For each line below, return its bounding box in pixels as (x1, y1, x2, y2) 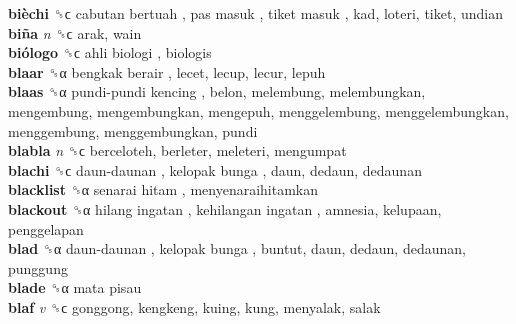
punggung (8, 257, 68, 278)
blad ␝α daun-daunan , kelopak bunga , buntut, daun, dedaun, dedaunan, (8, 238, 466, 259)
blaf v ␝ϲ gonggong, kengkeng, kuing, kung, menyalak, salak (8, 296, 381, 317)
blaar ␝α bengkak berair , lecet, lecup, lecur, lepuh (8, 61, 326, 82)
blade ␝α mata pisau (8, 277, 142, 298)
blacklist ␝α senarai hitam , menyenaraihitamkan (8, 179, 319, 200)
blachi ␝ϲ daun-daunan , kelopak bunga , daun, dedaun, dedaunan (8, 159, 422, 180)
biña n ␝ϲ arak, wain (8, 22, 142, 43)
